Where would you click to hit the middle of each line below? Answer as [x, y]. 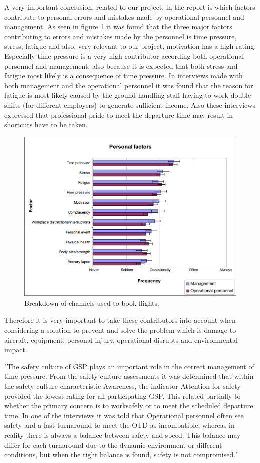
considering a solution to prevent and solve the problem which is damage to [120, 330]
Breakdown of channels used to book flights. [92, 303]
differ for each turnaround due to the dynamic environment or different [113, 445]
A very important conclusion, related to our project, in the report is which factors [130, 7]
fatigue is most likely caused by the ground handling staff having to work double [128, 95]
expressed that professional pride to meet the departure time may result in [119, 115]
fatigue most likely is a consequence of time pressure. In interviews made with [123, 75]
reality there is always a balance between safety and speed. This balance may [122, 435]
